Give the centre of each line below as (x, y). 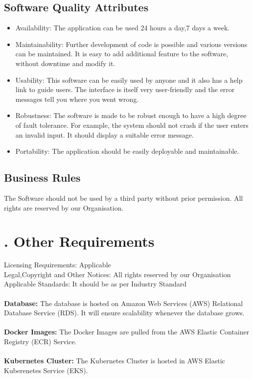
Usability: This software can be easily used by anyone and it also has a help (129, 80)
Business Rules (42, 178)
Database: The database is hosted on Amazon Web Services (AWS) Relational (124, 303)
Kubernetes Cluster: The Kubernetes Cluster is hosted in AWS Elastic (115, 361)
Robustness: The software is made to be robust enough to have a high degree (131, 115)
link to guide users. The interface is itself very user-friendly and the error (125, 89)
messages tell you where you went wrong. (77, 99)
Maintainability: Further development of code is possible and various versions (131, 44)
